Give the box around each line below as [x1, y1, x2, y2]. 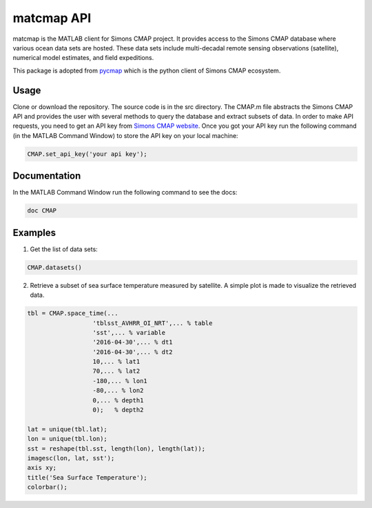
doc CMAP [27, 207, 57, 215]
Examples [12, 226, 56, 238]
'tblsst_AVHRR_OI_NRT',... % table [92, 319, 213, 327]
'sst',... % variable [92, 329, 165, 336]
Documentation [12, 170, 81, 182]
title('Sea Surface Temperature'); [27, 473, 147, 481]
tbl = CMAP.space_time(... [27, 309, 118, 317]
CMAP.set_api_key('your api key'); [27, 150, 147, 158]
